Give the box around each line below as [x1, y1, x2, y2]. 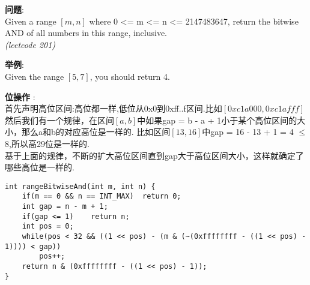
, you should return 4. [90, 70, 170, 82]
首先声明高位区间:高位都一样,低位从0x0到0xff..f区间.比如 [5, 102, 222, 115]
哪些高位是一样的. [5, 161, 74, 173]
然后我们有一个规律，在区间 [5, 113, 114, 126]
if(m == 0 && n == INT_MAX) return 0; [22, 192, 181, 201]
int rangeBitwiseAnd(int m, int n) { [5, 182, 156, 191]
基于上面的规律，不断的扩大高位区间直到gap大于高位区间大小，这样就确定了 [5, 149, 304, 161]
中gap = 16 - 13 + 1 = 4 [202, 125, 294, 138]
